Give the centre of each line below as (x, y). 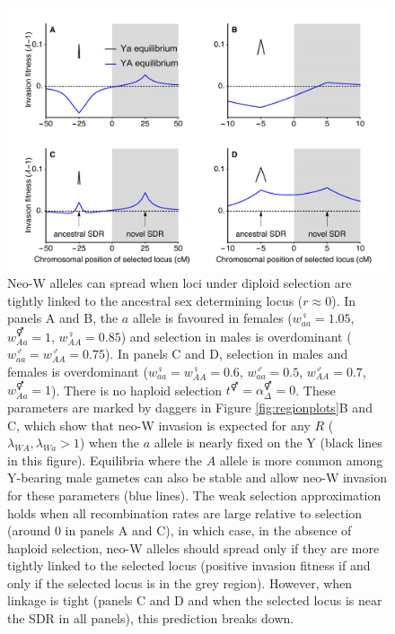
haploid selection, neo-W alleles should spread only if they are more (193, 547)
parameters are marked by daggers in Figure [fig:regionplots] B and (190, 407)
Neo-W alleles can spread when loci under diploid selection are (180, 283)
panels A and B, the (63, 318)
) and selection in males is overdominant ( (236, 336)
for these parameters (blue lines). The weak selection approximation (194, 495)
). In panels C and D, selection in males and (226, 354)
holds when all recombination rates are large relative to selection (185, 512)
